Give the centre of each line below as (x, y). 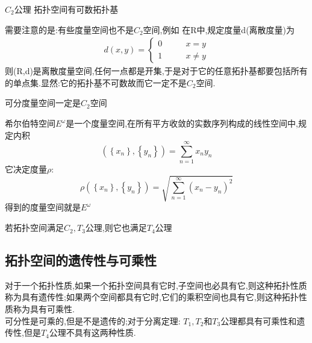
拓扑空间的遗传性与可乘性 (81, 260)
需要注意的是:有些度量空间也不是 (69, 29)
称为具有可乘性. (44, 309)
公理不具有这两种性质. (92, 332)
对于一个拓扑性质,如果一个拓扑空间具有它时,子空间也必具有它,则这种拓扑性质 (156, 285)
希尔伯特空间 (30, 124)
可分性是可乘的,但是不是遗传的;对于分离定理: (93, 320)
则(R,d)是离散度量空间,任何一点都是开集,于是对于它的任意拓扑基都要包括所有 (156, 71)
